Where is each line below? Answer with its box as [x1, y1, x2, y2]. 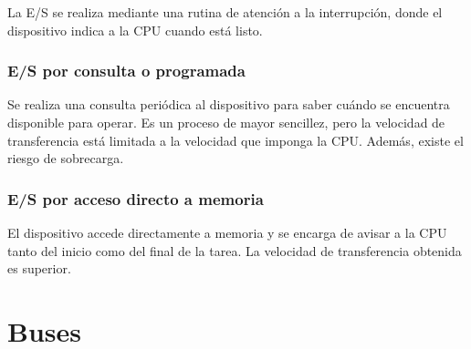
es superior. [7, 259, 71, 278]
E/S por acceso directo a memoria [7, 187, 264, 210]
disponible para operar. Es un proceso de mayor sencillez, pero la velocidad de [7, 113, 445, 131]
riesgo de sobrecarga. [7, 149, 124, 168]
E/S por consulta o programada [7, 59, 246, 82]
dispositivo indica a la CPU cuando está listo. [7, 20, 263, 39]
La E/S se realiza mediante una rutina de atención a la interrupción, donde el [7, 3, 443, 21]
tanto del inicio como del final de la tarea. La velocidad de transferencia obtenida [7, 241, 462, 260]
